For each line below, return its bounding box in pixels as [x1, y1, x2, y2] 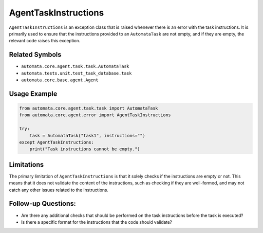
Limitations [9, 161, 44, 169]
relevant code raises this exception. [9, 38, 80, 44]
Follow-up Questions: [9, 199, 76, 208]
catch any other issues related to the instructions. [9, 187, 109, 193]
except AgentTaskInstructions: [19, 139, 94, 145]
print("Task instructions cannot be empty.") [29, 146, 140, 152]
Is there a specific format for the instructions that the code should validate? [21, 219, 172, 225]
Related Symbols [9, 51, 62, 59]
